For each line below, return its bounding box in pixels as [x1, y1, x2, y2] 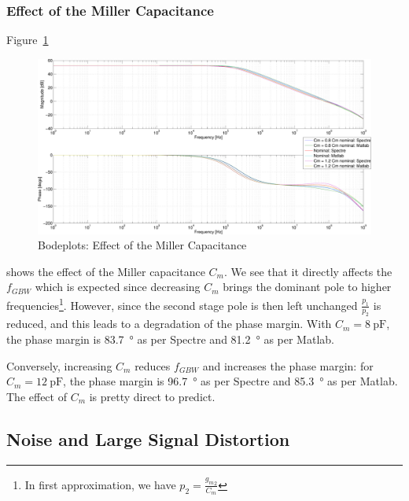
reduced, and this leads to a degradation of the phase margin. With [6, 315, 332, 332]
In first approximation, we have [24, 476, 176, 492]
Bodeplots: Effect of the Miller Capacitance [38, 237, 247, 253]
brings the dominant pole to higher [223, 278, 392, 295]
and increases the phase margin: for [202, 357, 374, 374]
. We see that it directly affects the [224, 263, 392, 279]
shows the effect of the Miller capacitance [6, 263, 205, 279]
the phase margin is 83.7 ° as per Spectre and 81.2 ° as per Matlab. [6, 330, 334, 347]
